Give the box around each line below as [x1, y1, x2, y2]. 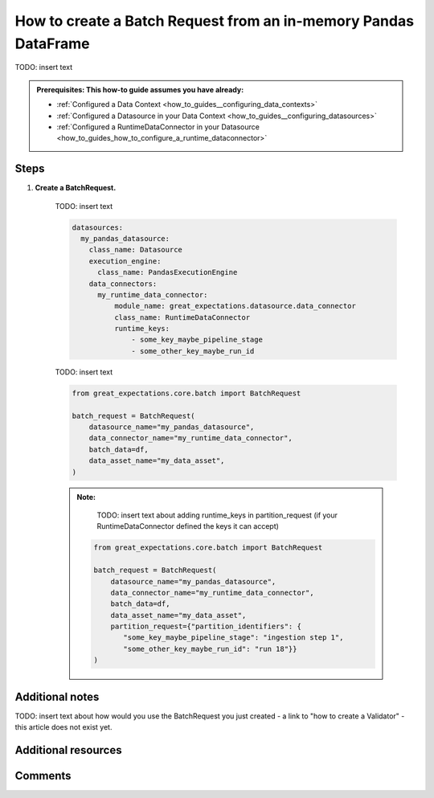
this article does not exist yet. [14, 722, 113, 732]
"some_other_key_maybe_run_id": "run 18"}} [123, 644, 297, 653]
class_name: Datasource [88, 245, 182, 255]
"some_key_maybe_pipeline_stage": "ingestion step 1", [123, 633, 344, 642]
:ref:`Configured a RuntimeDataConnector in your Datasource [56, 121, 260, 132]
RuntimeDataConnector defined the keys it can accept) [96, 522, 279, 531]
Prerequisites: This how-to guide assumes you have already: [36, 84, 244, 94]
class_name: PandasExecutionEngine [97, 268, 238, 277]
